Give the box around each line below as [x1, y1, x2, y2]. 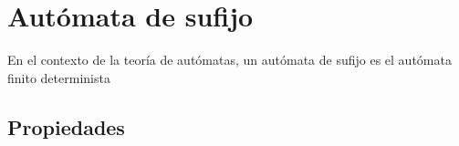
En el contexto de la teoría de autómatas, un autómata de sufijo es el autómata [7, 50, 452, 69]
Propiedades [7, 112, 125, 141]
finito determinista [7, 68, 110, 87]
